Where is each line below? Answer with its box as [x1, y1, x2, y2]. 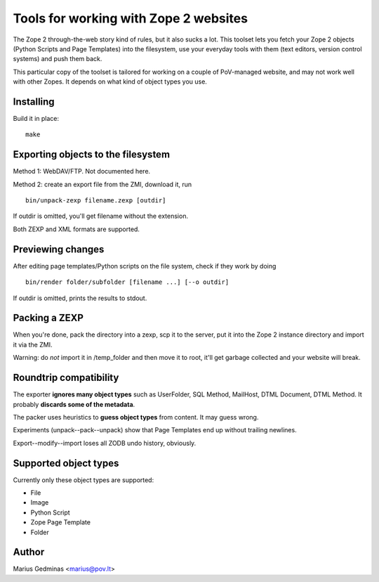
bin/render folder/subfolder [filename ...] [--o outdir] [25, 278, 230, 286]
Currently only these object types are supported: [13, 475, 154, 484]
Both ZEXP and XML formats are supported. [13, 225, 140, 233]
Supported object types [13, 457, 119, 469]
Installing [13, 96, 55, 108]
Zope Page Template [30, 518, 91, 526]
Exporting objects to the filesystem [13, 148, 171, 161]
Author [13, 546, 45, 558]
